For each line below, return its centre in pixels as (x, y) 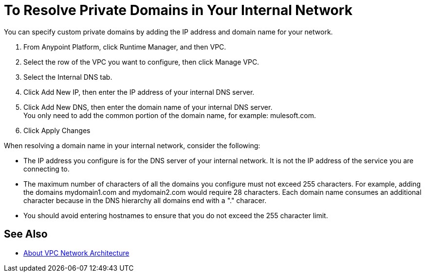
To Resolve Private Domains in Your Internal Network (178, 10)
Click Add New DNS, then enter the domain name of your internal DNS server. (148, 107)
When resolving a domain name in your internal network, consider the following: (132, 145)
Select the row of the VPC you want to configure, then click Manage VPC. (141, 62)
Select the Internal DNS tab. (68, 77)
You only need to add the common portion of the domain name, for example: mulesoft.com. (170, 115)
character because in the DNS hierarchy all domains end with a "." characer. (145, 200)
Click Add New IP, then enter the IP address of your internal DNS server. (139, 92)
